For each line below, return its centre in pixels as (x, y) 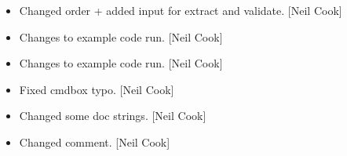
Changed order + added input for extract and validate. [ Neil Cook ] (181, 10)
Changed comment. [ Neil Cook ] (95, 141)
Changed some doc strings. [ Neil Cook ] (113, 116)
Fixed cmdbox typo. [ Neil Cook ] (97, 89)
